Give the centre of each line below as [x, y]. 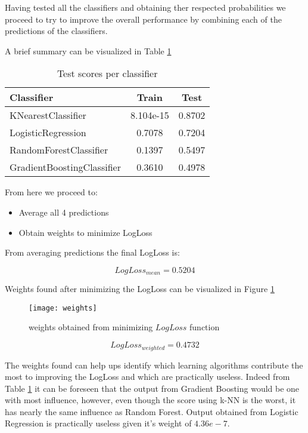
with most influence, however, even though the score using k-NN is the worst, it [150, 400]
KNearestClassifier [48, 115]
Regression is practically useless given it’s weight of [98, 423]
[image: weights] [63, 308]
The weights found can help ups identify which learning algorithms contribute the [154, 365]
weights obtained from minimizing [91, 327]
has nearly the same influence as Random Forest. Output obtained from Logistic [152, 411]
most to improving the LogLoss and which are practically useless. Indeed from [147, 377]
